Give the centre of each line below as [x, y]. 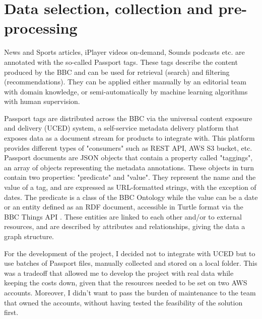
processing [41, 28]
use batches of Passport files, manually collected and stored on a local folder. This [131, 263]
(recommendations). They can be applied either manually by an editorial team [125, 82]
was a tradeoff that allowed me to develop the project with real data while [119, 273]
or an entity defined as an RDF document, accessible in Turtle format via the [124, 207]
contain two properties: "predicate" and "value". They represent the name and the [130, 177]
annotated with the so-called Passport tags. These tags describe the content [121, 62]
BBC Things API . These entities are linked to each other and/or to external [123, 216]
